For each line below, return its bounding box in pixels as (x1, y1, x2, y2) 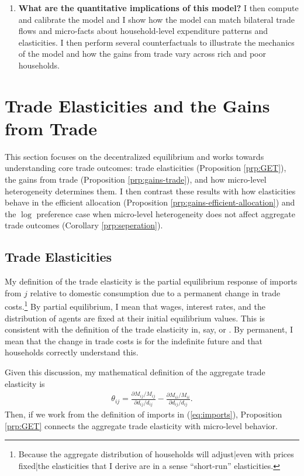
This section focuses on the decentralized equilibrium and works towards (5, 150, 264, 162)
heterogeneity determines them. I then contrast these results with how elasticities (5, 184, 296, 197)
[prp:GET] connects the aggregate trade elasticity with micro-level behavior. (5, 419, 278, 432)
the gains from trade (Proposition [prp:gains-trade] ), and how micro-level (5, 173, 267, 186)
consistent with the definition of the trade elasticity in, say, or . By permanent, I (5, 323, 293, 335)
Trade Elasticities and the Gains (5, 93, 270, 117)
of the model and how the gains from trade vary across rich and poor (18, 47, 266, 60)
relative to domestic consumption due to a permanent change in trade (30, 286, 281, 299)
